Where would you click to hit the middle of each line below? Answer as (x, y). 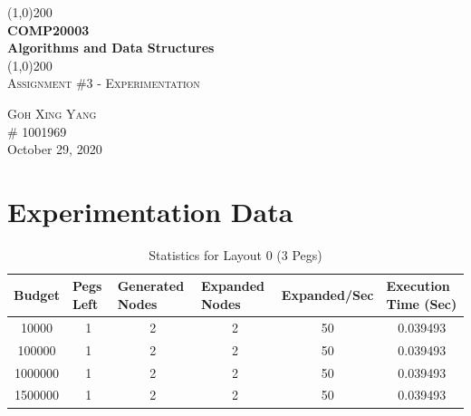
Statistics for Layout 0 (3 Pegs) (235, 254)
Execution (418, 286)
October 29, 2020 (55, 149)
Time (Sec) (422, 304)
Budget (37, 295)
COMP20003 (48, 29)
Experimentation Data (150, 211)
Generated (151, 286)
